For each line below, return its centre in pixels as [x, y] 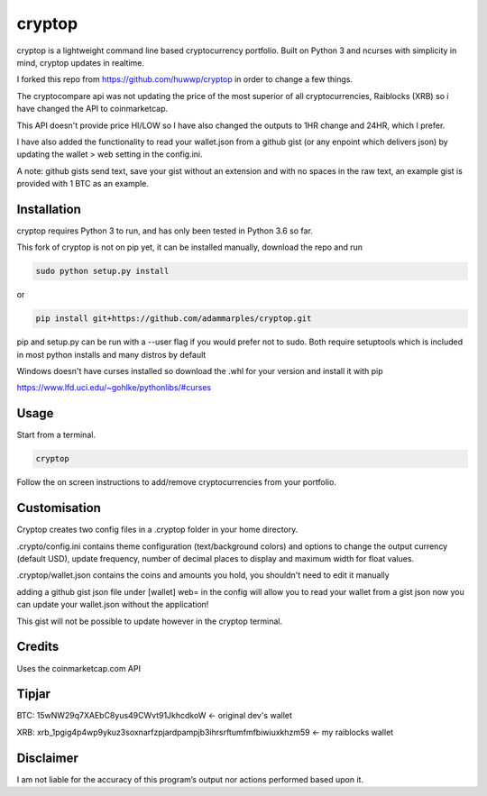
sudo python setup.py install [102, 271]
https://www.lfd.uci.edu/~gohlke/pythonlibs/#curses [114, 388]
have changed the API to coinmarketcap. [92, 109]
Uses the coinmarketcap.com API [79, 668]
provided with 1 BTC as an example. [83, 184]
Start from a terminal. [56, 435]
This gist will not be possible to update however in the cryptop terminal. [150, 621]
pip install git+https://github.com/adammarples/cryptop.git [174, 319]
